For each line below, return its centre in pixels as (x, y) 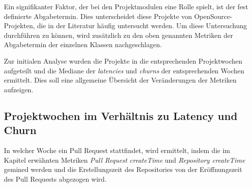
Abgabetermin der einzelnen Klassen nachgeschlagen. (83, 44)
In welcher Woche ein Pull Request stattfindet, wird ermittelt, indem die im (117, 150)
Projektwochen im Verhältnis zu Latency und (121, 115)
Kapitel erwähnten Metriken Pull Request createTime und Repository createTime (125, 160)
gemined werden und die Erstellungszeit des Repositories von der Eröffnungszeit (123, 169)
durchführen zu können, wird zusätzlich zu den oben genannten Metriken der (118, 35)
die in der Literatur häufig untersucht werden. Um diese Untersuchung (142, 25)
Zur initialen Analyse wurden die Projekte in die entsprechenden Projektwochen (123, 60)
